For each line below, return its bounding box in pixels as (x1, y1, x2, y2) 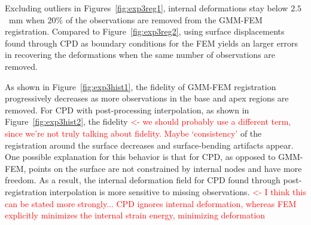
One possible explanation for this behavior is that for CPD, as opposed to (5, 150, 276, 163)
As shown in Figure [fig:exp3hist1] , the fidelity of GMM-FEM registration (5, 80, 276, 93)
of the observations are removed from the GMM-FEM (65, 13, 263, 26)
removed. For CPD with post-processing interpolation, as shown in (5, 103, 249, 116)
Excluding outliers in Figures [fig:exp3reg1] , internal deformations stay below (5, 2, 288, 14)
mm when (8, 13, 45, 26)
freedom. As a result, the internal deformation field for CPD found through (5, 174, 280, 186)
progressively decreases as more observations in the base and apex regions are (5, 92, 289, 104)
